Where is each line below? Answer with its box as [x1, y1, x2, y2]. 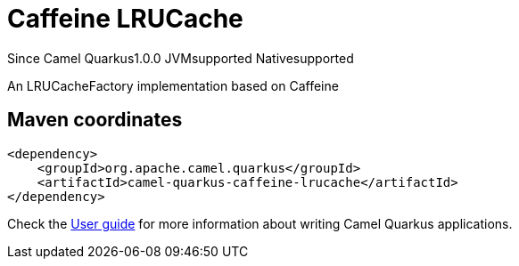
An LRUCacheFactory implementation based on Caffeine [7, 77, 339, 93]
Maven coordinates [7, 109, 183, 132]
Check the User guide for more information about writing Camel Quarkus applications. [7, 215, 513, 231]
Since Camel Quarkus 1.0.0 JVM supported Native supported [7, 50, 354, 66]
